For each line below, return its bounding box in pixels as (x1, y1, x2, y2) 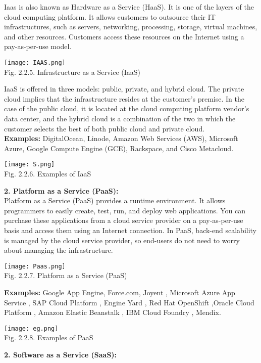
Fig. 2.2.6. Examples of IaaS (4, 168, 91, 179)
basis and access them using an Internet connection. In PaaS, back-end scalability (4, 225, 257, 235)
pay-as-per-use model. (4, 41, 72, 52)
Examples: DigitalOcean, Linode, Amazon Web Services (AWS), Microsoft (4, 133, 238, 144)
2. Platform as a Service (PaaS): (4, 185, 119, 196)
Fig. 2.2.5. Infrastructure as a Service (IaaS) (4, 66, 141, 77)
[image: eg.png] (4, 325, 59, 332)
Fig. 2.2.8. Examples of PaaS (4, 332, 93, 343)
